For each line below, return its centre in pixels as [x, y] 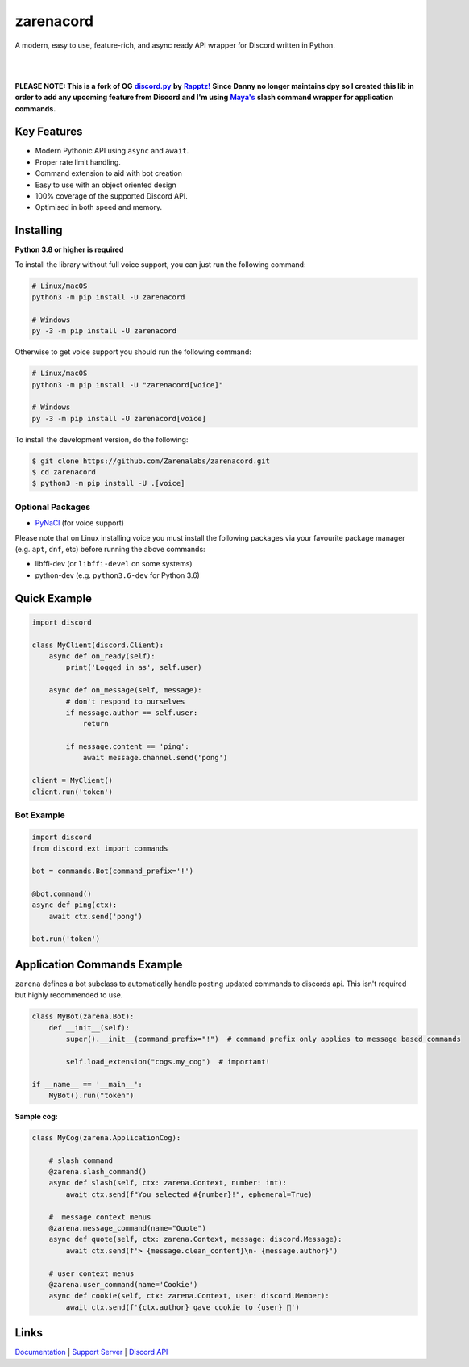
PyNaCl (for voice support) [80, 523]
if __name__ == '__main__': [87, 1084]
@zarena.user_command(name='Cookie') [123, 1284]
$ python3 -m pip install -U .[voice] [108, 483]
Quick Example [54, 598]
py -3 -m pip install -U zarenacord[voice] [119, 418]
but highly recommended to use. [69, 995]
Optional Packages [53, 507]
